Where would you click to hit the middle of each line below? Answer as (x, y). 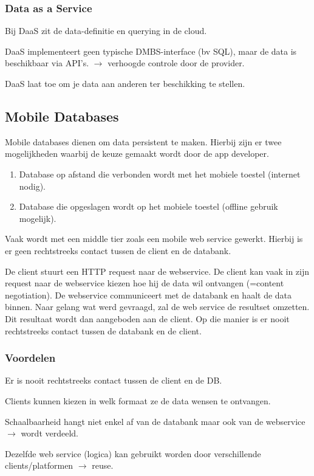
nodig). (32, 186)
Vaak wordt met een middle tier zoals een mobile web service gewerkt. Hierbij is (154, 239)
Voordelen (30, 358)
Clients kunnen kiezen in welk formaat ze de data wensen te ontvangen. (138, 400)
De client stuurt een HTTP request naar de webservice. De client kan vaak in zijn (157, 271)
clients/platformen (39, 465)
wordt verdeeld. (49, 433)
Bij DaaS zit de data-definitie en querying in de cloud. (106, 31)
